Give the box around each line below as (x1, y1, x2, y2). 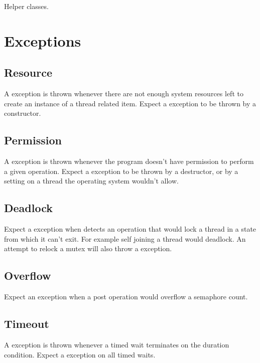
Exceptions (4, 30, 81, 51)
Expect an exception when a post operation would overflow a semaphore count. (4, 291, 248, 302)
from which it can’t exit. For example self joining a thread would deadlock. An (4, 233, 246, 244)
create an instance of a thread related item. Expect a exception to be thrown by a (4, 98, 256, 108)
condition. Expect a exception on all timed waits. (4, 349, 156, 359)
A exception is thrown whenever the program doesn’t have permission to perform (4, 156, 254, 166)
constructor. (4, 108, 41, 118)
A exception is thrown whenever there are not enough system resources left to (4, 88, 243, 99)
